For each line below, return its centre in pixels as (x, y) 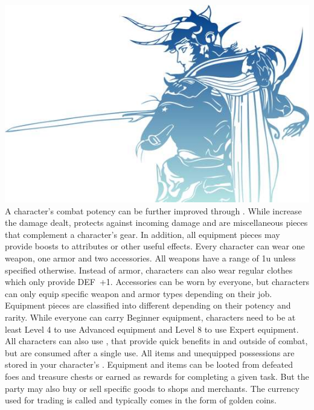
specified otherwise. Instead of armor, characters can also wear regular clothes (149, 270)
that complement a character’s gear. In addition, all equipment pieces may (143, 234)
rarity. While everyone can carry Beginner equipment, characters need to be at (150, 317)
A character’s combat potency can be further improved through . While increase (153, 210)
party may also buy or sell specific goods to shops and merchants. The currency (152, 388)
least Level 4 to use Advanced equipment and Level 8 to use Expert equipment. (152, 329)
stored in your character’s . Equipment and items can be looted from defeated (149, 364)
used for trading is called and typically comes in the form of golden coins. (141, 400)
